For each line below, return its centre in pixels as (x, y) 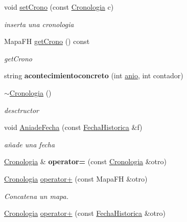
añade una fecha (30, 144)
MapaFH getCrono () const (47, 41)
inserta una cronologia (39, 24)
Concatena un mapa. (36, 196)
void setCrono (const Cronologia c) (59, 7)
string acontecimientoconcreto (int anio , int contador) (94, 75)
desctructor (21, 110)
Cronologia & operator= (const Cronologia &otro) (85, 161)
